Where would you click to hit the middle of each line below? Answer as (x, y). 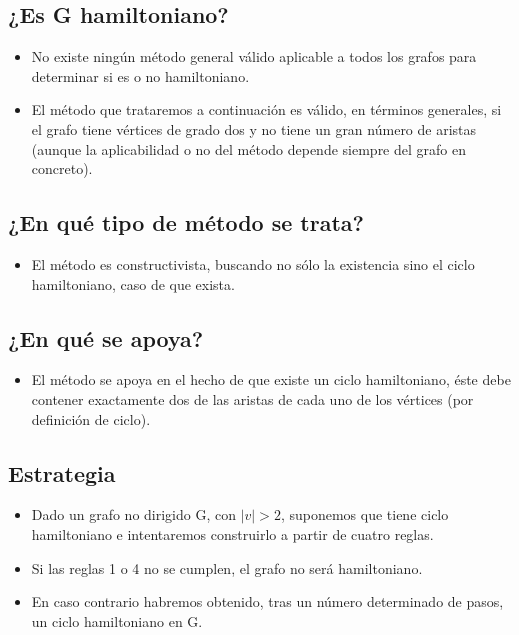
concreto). (62, 168)
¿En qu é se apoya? (106, 337)
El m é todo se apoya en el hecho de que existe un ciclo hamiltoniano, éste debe (271, 379)
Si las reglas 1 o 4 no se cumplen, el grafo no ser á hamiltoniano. (227, 567)
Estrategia (62, 472)
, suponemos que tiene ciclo (364, 514)
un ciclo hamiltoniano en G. (117, 620)
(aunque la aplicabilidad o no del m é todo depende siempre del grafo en (248, 148)
